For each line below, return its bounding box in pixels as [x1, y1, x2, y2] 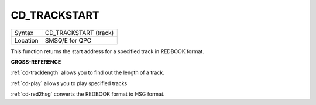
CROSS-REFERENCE [11, 58, 61, 65]
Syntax [14, 29, 34, 37]
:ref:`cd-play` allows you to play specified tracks [11, 79, 128, 87]
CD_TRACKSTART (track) [44, 29, 114, 37]
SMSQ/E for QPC [44, 36, 92, 44]
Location [14, 36, 39, 44]
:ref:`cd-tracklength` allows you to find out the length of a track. [11, 69, 165, 76]
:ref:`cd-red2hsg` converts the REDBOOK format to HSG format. [11, 90, 165, 97]
